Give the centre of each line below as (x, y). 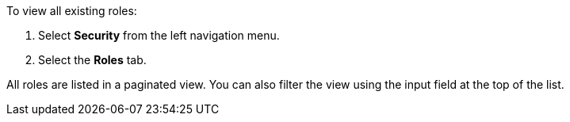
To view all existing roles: (72, 11)
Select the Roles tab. (92, 60)
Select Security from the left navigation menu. (159, 35)
